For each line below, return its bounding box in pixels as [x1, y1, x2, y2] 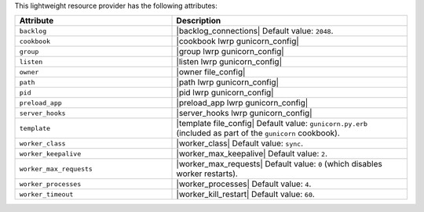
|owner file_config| [176, 66, 246, 77]
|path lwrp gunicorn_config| [176, 77, 279, 88]
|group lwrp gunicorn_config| [176, 46, 284, 57]
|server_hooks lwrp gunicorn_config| [176, 108, 313, 119]
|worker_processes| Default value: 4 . [176, 178, 312, 189]
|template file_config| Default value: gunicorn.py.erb [176, 118, 368, 129]
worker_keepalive [19, 149, 82, 158]
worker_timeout [19, 190, 74, 199]
